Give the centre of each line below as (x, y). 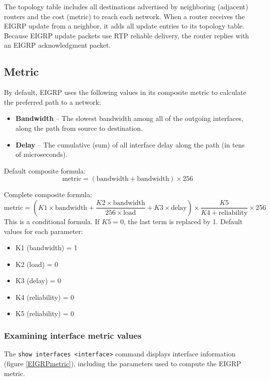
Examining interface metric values (73, 335)
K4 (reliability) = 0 (45, 297)
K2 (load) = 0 (37, 264)
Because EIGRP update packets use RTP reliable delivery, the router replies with (127, 35)
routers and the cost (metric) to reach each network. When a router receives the (124, 16)
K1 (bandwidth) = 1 (46, 248)
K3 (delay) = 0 (38, 280)
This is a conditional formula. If (52, 221)
